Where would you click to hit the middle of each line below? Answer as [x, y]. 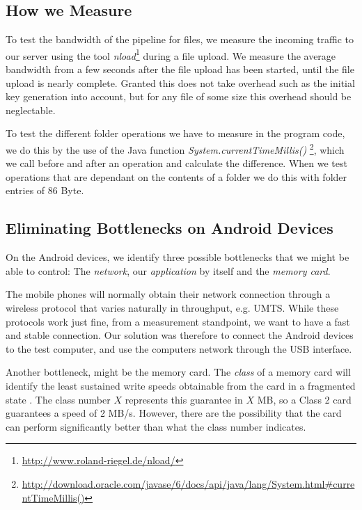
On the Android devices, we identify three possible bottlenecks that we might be [178, 257]
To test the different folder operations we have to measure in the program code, [175, 133]
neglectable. [31, 110]
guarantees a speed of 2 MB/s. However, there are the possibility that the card [174, 413]
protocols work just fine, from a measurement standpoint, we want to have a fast [178, 321]
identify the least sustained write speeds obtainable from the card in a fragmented [181, 385]
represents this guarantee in [184, 399]
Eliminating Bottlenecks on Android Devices [170, 228]
